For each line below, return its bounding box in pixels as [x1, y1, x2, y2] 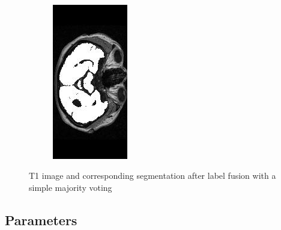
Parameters [5, 210, 77, 229]
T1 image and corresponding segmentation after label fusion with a [29, 169, 276, 182]
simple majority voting [29, 181, 112, 193]
